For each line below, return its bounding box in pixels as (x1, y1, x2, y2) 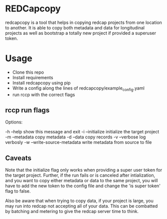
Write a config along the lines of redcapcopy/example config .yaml (12, 85, 145, 92)
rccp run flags (5, 106, 50, 114)
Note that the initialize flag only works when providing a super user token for (5, 167, 163, 173)
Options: (5, 119, 23, 125)
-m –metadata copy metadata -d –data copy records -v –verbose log (5, 134, 146, 140)
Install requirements (12, 74, 53, 80)
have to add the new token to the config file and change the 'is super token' (5, 183, 161, 189)
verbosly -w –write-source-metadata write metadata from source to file (5, 139, 152, 145)
